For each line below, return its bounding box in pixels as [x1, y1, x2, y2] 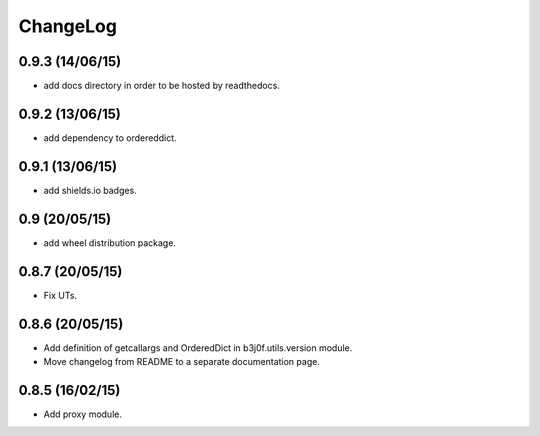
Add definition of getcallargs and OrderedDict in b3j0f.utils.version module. [43, 341, 353, 354]
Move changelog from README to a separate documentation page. [43, 355, 320, 367]
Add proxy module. [43, 408, 122, 420]
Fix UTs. [43, 289, 78, 301]
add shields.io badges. [43, 184, 137, 196]
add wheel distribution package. [43, 236, 177, 249]
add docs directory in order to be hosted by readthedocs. [43, 80, 280, 92]
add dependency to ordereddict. [43, 131, 177, 144]
